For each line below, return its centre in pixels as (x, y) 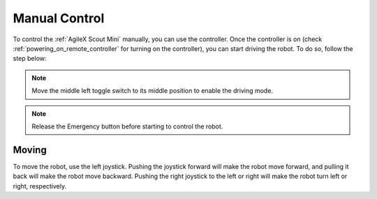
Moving (30, 150)
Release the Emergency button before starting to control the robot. (127, 126)
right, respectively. (40, 186)
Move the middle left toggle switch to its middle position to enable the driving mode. (153, 91)
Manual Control (59, 18)
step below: (30, 59)
